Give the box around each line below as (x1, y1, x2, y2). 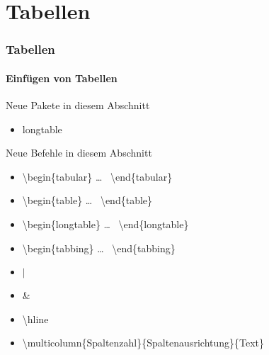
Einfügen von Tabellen (6, 70, 118, 85)
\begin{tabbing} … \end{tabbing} (22, 240, 176, 255)
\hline (22, 311, 49, 326)
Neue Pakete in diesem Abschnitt (6, 98, 150, 113)
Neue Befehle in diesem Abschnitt (6, 145, 152, 160)
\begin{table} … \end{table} (22, 193, 153, 208)
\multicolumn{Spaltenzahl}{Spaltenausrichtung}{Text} (22, 335, 265, 350)
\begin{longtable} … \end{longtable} (22, 216, 189, 231)
